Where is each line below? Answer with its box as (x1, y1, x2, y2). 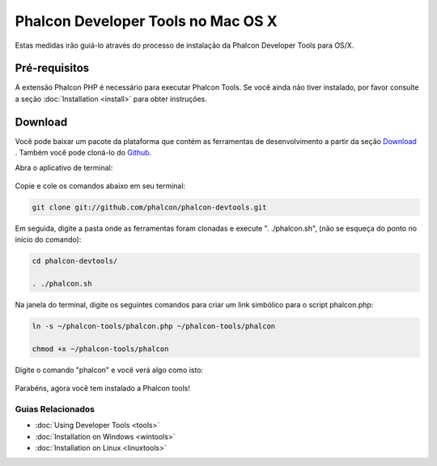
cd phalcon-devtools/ (32, 256, 118, 266)
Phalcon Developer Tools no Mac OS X (15, 12, 278, 30)
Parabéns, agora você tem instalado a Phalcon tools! (15, 383, 190, 393)
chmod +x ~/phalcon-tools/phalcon (32, 344, 169, 354)
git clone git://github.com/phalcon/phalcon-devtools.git (32, 202, 267, 212)
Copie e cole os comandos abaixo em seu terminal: (15, 180, 186, 190)
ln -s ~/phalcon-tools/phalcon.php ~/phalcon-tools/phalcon (32, 322, 276, 331)
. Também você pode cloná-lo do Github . (15, 148, 152, 158)
